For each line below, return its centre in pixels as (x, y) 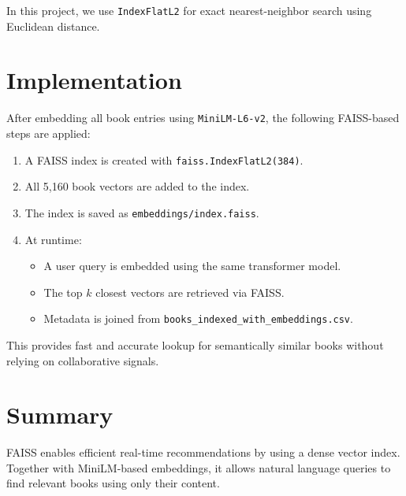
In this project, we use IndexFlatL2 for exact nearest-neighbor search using (189, 10)
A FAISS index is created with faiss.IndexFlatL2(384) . (164, 159)
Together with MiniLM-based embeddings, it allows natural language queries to (199, 467)
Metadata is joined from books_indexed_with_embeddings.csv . (198, 318)
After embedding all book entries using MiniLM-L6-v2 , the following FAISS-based (203, 118)
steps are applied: (48, 133)
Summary (60, 415)
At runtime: (53, 239)
